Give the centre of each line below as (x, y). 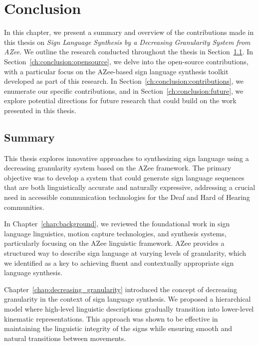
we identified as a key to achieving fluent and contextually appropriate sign (119, 262)
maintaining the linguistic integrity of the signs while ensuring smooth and (118, 328)
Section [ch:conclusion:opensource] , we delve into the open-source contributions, (126, 61)
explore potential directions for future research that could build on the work (120, 100)
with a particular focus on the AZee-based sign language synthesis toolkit (116, 71)
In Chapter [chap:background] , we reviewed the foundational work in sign (117, 224)
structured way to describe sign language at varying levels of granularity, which (125, 253)
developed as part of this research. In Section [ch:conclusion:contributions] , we (124, 81)
